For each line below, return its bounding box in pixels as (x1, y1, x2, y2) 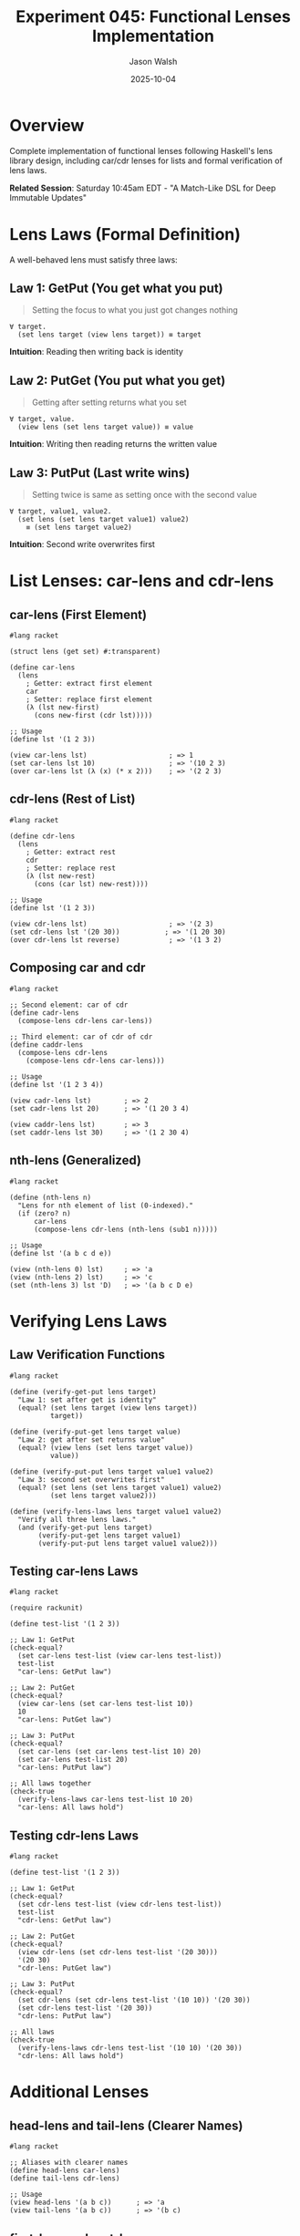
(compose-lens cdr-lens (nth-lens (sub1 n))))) (33, 1225, 219, 1234)
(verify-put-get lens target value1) (37, 1530, 181, 1540)
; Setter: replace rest (26, 864, 117, 873)
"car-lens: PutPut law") (17, 1763, 112, 1773)
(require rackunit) (9, 1603, 84, 1613)
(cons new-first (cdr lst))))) (33, 711, 153, 720)
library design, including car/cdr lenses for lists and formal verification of (9, 155, 283, 166)
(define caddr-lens (9, 1040, 84, 1050)
